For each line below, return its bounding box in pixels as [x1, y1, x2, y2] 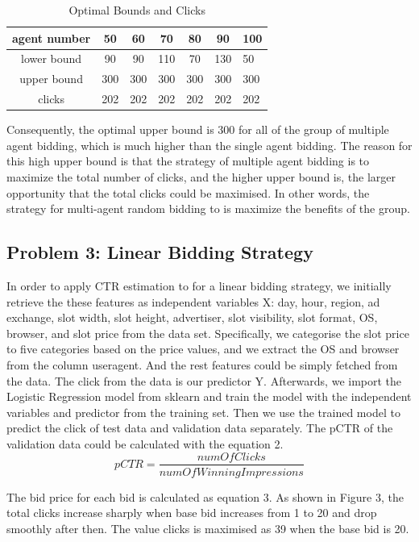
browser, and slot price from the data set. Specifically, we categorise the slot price [6, 324, 409, 341]
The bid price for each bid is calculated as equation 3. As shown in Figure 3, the [6, 488, 404, 505]
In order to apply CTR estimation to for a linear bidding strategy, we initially [6, 277, 392, 294]
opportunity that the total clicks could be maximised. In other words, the [6, 184, 370, 201]
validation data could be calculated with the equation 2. [6, 435, 284, 452]
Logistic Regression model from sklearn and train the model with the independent [6, 388, 412, 405]
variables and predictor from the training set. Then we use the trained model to [6, 403, 400, 420]
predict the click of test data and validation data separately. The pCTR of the [6, 419, 393, 436]
